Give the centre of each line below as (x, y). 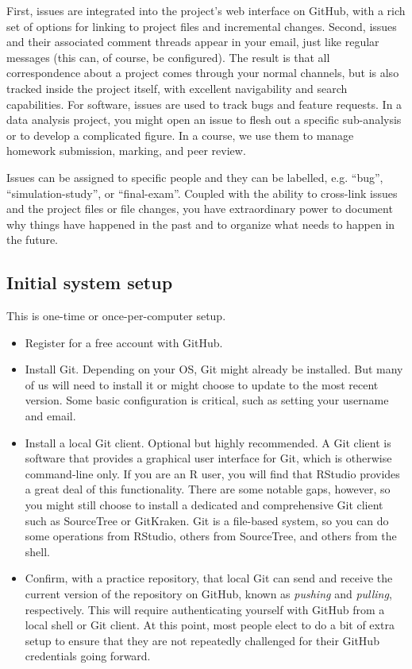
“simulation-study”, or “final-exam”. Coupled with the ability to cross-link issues (202, 193)
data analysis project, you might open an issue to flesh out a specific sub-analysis (204, 120)
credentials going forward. (88, 656)
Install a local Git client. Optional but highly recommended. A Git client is (208, 442)
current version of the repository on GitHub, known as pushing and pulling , (208, 594)
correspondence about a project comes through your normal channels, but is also (203, 73)
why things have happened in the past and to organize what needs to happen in (201, 224)
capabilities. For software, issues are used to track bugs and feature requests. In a (204, 104)
